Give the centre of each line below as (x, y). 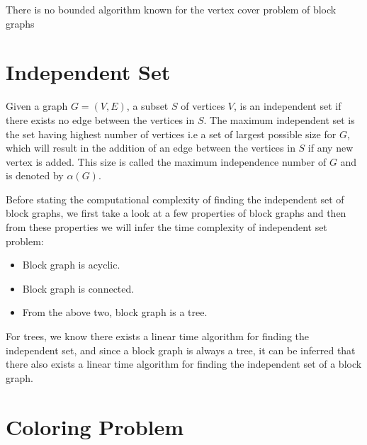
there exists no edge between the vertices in (100, 119)
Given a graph (37, 106)
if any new (331, 148)
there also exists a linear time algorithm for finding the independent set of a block (184, 364)
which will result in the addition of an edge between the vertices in (151, 148)
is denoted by (35, 175)
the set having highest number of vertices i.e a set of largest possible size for (171, 134)
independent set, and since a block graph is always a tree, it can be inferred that (181, 350)
